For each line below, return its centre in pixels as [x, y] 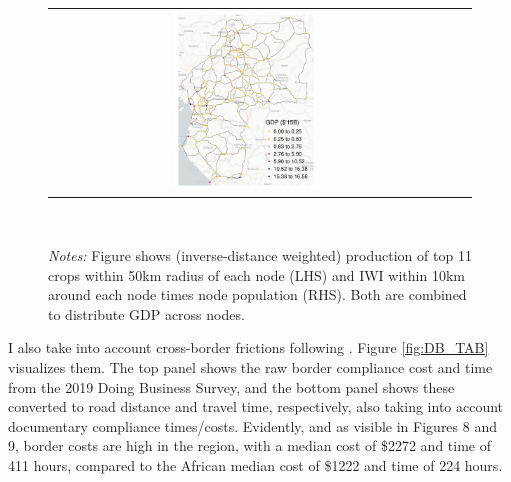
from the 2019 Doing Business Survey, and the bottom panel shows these [231, 386]
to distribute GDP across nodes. [146, 313]
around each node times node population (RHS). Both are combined [257, 294]
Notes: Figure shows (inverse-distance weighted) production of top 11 [260, 255]
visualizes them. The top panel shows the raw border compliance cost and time [250, 367]
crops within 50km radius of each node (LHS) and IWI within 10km [256, 274]
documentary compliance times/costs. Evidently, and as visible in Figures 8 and [252, 425]
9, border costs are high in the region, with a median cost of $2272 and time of [249, 445]
